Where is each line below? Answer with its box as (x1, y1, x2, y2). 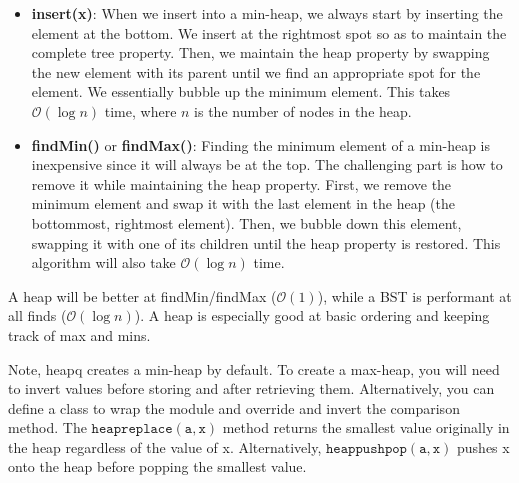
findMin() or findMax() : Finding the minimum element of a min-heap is (31, 134, 491, 155)
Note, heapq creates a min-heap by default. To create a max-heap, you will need (8, 358, 500, 379)
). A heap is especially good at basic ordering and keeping (134, 305, 490, 326)
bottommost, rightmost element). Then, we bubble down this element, (31, 212, 462, 233)
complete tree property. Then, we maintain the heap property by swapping (31, 42, 490, 63)
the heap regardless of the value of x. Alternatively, (8, 436, 322, 457)
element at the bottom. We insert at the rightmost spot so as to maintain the (31, 22, 507, 43)
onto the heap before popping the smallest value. (8, 456, 307, 477)
